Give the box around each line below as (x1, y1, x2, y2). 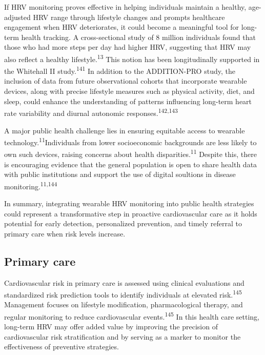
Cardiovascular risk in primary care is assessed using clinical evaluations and (4, 277, 244, 288)
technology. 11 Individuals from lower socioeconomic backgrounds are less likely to (4, 135, 257, 147)
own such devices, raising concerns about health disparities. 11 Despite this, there (4, 147, 257, 159)
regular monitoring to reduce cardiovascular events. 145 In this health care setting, (4, 310, 259, 322)
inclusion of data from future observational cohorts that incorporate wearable (4, 75, 247, 86)
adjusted (4, 11, 31, 22)
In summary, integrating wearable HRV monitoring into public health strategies (4, 198, 254, 209)
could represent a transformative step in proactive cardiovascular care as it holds (4, 208, 257, 219)
